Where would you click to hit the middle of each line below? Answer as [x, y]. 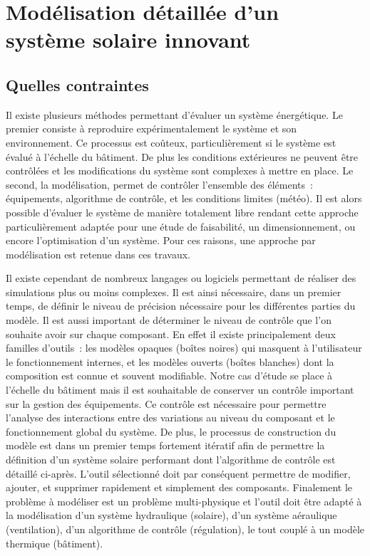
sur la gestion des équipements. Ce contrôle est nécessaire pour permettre [166, 403]
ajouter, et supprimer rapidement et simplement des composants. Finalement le [179, 487]
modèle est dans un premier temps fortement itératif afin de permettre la [165, 445]
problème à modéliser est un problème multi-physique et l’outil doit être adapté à [184, 501]
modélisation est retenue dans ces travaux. [98, 254]
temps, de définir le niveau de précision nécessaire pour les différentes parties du [181, 306]
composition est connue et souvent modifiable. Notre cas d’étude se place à [169, 376]
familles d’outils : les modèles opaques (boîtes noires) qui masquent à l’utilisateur [184, 348]
